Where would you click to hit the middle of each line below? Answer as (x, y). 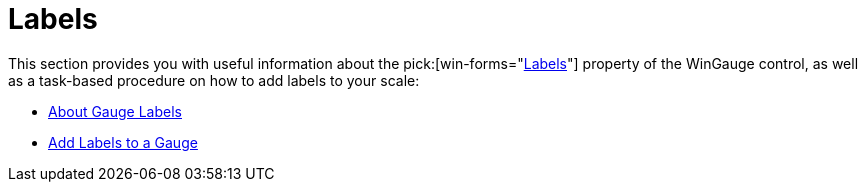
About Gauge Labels (115, 111)
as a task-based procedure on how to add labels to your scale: (214, 80)
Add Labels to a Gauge (123, 142)
